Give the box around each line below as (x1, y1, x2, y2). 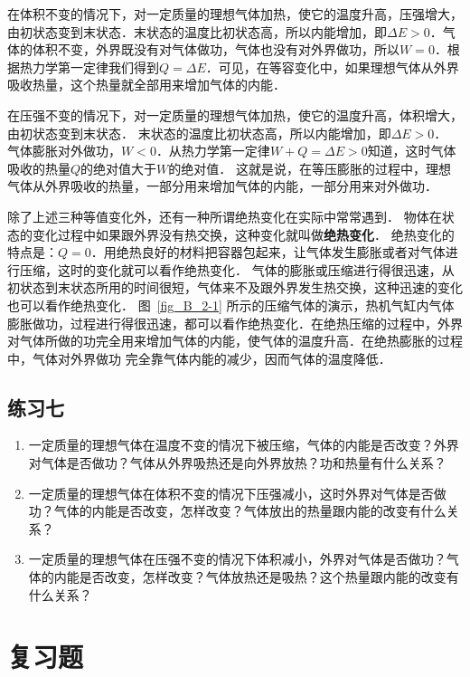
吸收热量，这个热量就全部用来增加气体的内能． (7, 75, 286, 94)
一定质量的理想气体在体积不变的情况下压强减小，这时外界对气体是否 (28, 483, 434, 502)
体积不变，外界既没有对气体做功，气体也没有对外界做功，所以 (32, 40, 399, 59)
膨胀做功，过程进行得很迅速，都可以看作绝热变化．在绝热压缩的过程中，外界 (7, 313, 463, 332)
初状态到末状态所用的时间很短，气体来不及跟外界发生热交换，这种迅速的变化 (7, 278, 463, 297)
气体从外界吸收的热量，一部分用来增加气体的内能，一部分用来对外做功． (7, 176, 437, 195)
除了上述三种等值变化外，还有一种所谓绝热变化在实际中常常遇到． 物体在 (7, 206, 442, 225)
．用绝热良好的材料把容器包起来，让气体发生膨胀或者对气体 (90, 243, 446, 262)
